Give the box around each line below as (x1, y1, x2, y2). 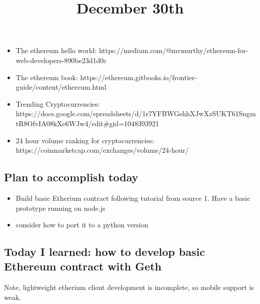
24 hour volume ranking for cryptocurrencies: (15, 135, 154, 145)
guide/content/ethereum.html (15, 82, 106, 92)
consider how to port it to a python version (15, 219, 148, 230)
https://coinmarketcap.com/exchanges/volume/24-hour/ (15, 145, 189, 155)
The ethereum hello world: (15, 45, 97, 56)
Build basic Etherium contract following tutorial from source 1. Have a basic (15, 192, 250, 203)
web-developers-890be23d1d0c (15, 55, 107, 65)
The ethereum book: (15, 72, 78, 82)
